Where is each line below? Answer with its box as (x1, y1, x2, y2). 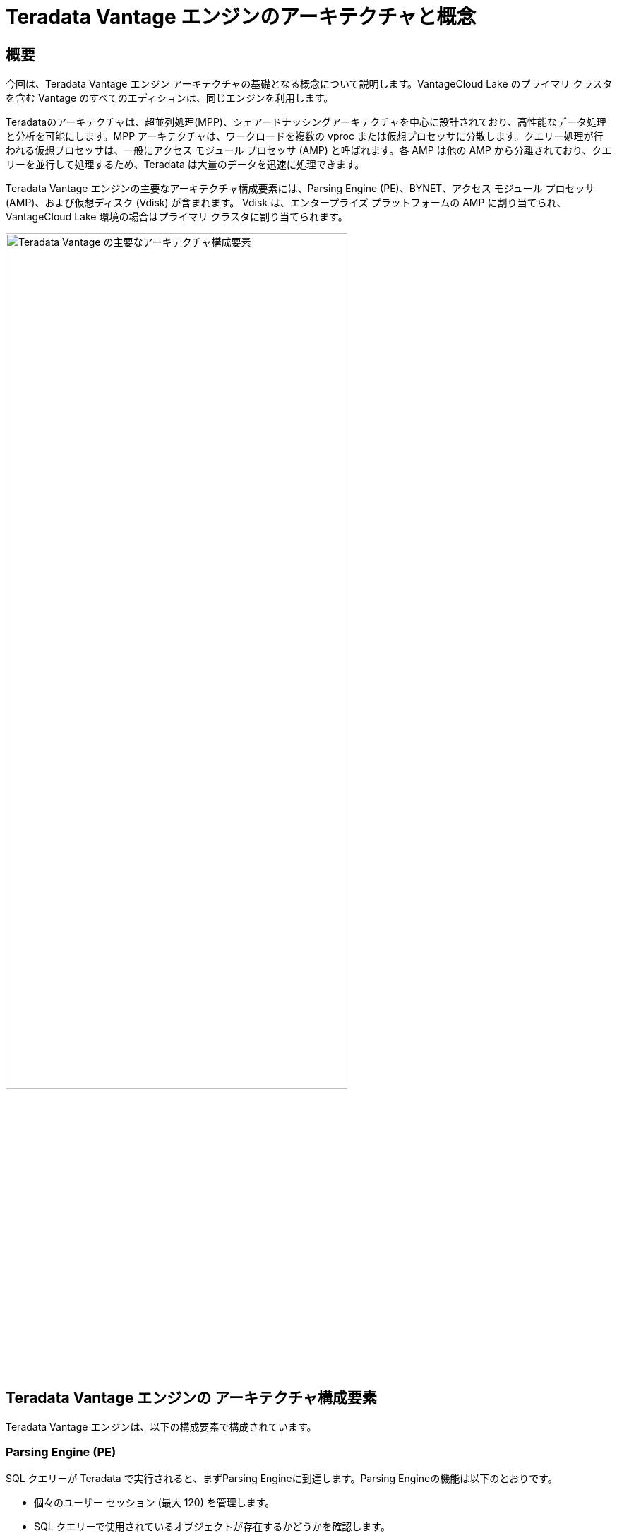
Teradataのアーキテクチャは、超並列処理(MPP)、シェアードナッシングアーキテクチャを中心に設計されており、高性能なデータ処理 (6, 116, 606, 129)
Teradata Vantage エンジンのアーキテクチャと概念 (6, 5, 477, 29)
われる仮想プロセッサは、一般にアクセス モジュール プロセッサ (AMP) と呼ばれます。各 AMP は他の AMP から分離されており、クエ (6, 144, 612, 157)
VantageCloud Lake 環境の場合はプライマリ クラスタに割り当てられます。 (6, 211, 348, 223)
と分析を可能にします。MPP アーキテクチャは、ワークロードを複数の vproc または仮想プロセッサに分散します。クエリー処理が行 (6, 130, 604, 143)
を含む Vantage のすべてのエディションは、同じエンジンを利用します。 (6, 92, 334, 105)
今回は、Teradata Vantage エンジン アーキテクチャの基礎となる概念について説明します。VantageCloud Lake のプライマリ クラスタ (6, 78, 613, 90)
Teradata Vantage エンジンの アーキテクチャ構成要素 (6, 1388, 377, 1407)
